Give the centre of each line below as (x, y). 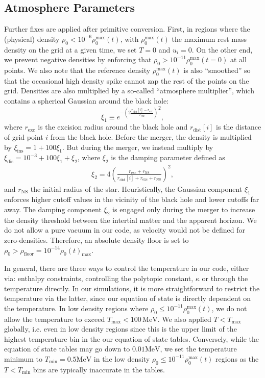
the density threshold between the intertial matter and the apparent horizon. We (130, 220)
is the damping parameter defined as (168, 157)
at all (238, 59)
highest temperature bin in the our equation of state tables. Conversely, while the (132, 338)
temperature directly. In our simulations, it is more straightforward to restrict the (132, 288)
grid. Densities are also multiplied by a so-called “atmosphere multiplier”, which (129, 91)
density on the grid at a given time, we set (70, 49)
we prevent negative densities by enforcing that (78, 59)
